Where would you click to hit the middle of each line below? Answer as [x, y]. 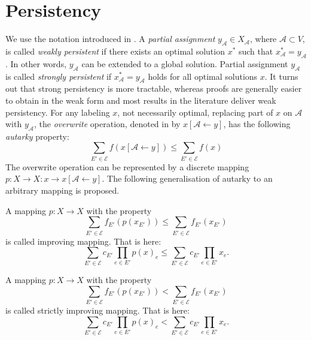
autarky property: [37, 136]
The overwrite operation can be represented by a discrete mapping [127, 166]
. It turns [281, 76]
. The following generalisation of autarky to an [187, 178]
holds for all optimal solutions [203, 76]
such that [256, 51]
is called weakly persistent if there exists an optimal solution [115, 51]
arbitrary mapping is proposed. [62, 190]
